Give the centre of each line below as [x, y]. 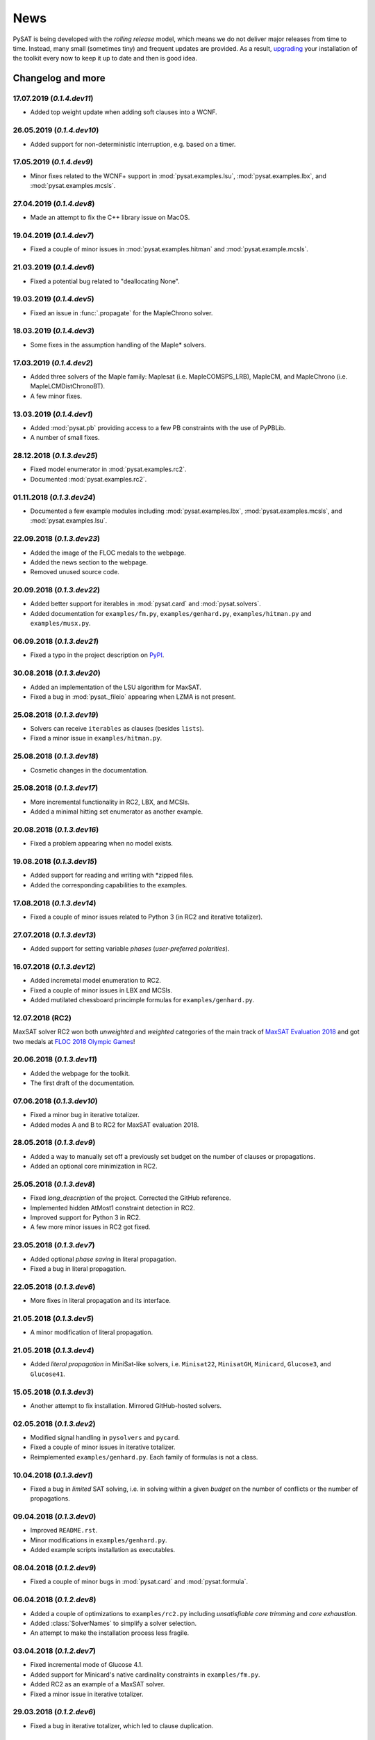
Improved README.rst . [64, 1531]
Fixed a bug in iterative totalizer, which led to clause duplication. [122, 1725]
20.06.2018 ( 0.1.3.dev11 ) [55, 1059]
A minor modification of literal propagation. [91, 1332]
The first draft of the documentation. [82, 1083]
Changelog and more [59, 78]
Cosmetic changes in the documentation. [89, 770]
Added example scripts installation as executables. [103, 1550]
